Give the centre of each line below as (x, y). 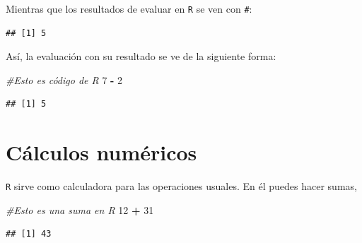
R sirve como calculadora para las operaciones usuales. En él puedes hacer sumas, (181, 186)
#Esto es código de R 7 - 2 (64, 79)
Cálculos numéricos (101, 152)
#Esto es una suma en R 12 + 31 (80, 209)
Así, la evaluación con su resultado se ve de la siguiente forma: (141, 56)
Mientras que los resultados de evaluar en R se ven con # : (129, 8)
